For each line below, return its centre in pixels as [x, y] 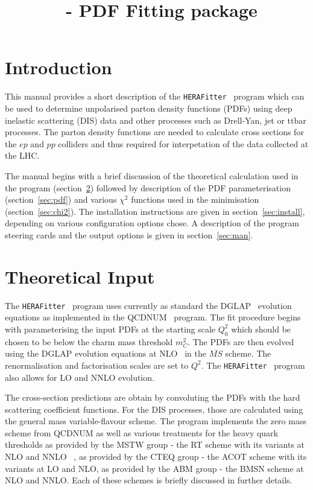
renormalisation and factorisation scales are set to [97, 365]
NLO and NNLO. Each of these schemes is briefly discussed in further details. [149, 480]
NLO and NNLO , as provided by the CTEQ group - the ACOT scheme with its [156, 457]
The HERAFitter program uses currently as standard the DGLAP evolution [148, 305]
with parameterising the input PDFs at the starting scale [110, 329]
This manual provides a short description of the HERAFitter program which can [155, 96]
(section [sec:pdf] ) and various [61, 199]
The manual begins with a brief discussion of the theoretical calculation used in [152, 175]
